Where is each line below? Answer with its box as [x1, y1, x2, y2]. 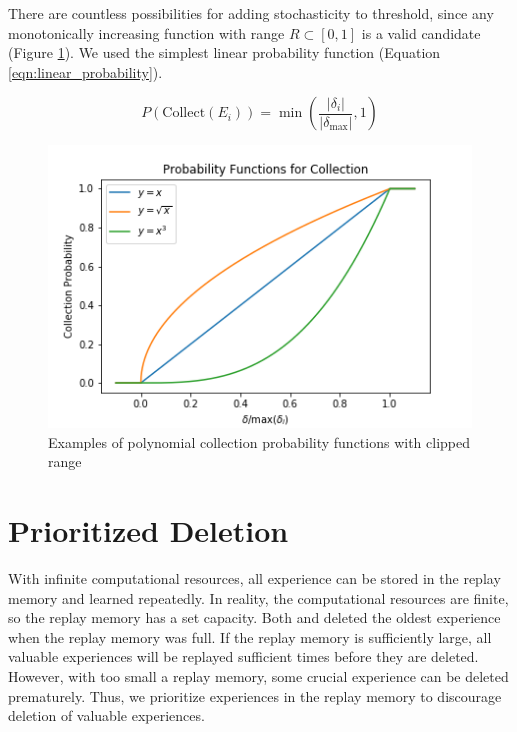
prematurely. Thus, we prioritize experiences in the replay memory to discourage [8, 685, 502, 706]
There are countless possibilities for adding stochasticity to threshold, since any [8, 3, 494, 23]
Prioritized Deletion [8, 510, 289, 550]
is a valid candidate [361, 22, 481, 43]
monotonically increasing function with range [8, 22, 285, 43]
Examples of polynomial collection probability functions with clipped [48, 431, 471, 452]
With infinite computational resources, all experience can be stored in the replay [8, 567, 501, 588]
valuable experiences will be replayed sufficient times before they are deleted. [8, 646, 479, 667]
